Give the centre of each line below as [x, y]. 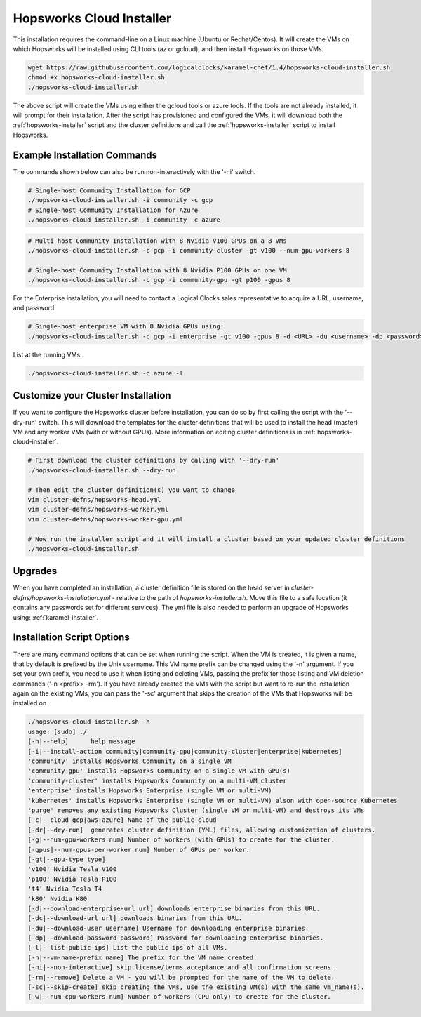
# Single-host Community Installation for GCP [109, 190]
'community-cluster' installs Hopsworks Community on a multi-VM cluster [157, 780]
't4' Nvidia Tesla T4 [65, 889]
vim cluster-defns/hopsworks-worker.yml [98, 510]
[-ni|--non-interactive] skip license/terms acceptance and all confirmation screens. [181, 968]
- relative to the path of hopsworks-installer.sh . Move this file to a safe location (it [229, 597]
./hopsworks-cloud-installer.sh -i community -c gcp [120, 200]
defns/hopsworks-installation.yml [62, 597]
